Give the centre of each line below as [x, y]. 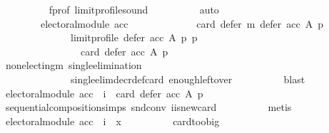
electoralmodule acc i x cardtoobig [112, 121]
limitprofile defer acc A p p [134, 37]
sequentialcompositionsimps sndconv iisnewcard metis [148, 107]
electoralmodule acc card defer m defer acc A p [182, 23]
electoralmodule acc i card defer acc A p [104, 93]
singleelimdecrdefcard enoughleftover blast [188, 79]
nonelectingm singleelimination [74, 65]
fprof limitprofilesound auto [134, 9]
